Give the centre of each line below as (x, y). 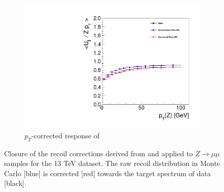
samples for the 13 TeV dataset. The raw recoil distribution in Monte (112, 163)
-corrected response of (65, 135)
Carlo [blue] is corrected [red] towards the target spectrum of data (107, 173)
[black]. (15, 183)
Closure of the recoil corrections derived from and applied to (98, 153)
